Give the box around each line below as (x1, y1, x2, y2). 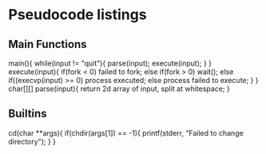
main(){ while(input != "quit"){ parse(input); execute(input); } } (8, 58, 212, 68)
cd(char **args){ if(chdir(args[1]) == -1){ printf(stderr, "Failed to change (8, 128, 244, 137)
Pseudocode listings (8, 6, 147, 24)
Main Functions (8, 38, 87, 51)
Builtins (8, 107, 47, 120)
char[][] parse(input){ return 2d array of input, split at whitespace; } (8, 84, 230, 93)
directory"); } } (8, 136, 57, 146)
